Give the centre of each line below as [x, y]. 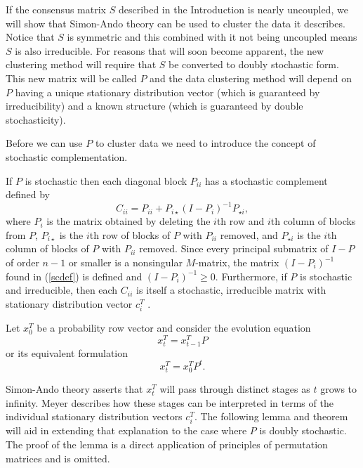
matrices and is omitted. [58, 458]
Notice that [30, 37]
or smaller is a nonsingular [125, 262]
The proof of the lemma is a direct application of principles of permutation [167, 444]
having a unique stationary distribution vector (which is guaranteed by [167, 92]
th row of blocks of [130, 234]
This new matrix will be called [71, 78]
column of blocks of [47, 248]
